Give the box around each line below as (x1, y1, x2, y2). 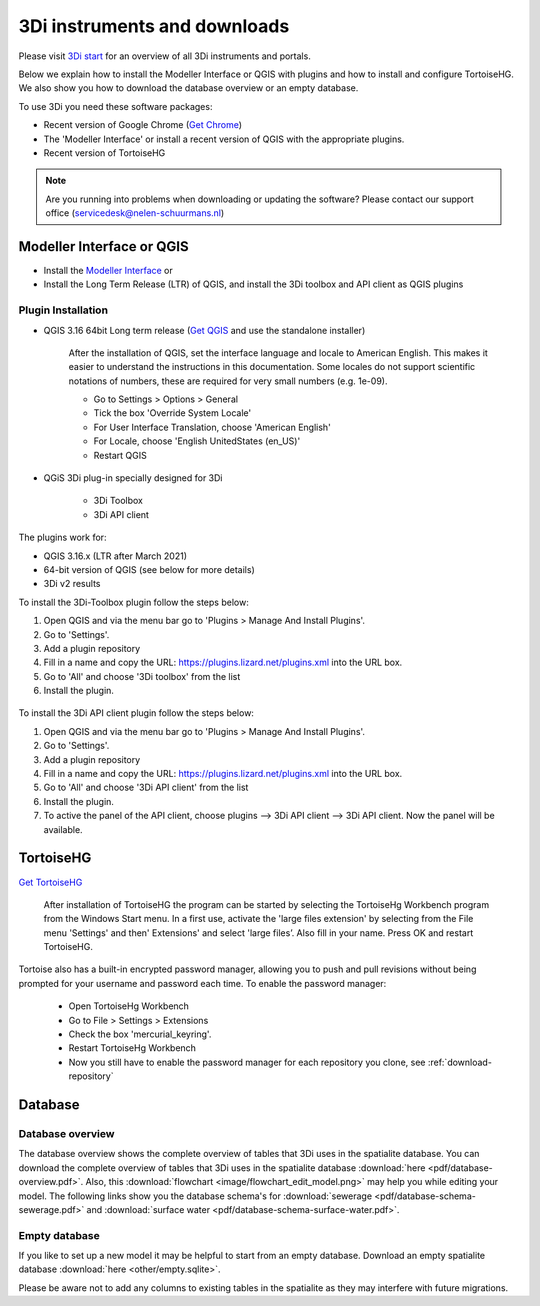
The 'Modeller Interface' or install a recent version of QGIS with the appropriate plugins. (43, 133, 405, 145)
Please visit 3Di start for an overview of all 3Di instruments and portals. (18, 50, 312, 62)
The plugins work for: (18, 531, 107, 544)
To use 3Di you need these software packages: (18, 100, 213, 112)
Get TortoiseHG (18, 876, 83, 888)
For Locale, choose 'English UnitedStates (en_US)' (93, 435, 301, 447)
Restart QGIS (93, 449, 147, 461)
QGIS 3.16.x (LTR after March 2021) (43, 550, 188, 562)
